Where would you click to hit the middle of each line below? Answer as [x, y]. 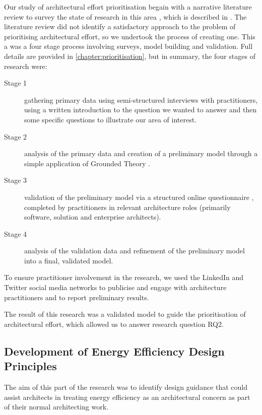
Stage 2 [16, 136]
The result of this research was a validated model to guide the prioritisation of [125, 314]
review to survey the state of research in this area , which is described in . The [125, 16]
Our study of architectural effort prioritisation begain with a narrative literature [128, 7]
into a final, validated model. [69, 260]
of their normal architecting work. [56, 407]
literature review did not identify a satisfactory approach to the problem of [120, 26]
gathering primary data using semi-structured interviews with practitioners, [141, 99]
